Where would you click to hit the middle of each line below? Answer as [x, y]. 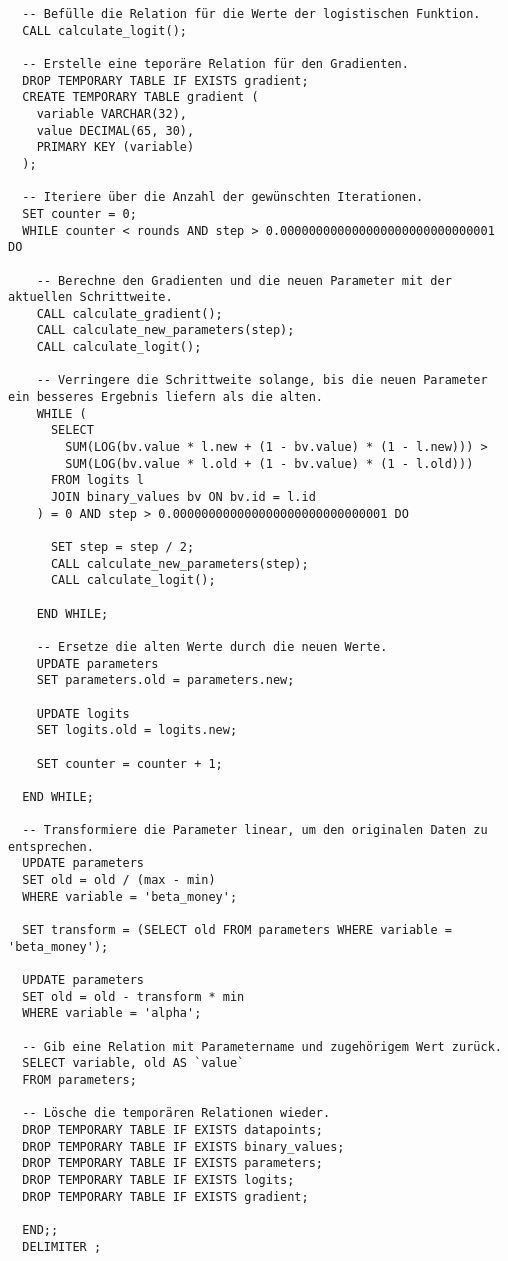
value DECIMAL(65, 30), [115, 130]
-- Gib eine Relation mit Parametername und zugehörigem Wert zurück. [262, 1046]
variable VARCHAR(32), [111, 113]
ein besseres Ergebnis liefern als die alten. [165, 397]
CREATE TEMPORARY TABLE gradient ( [140, 97]
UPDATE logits [83, 713]
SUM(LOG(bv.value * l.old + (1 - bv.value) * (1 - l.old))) [269, 463]
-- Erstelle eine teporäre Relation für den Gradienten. [215, 63]
